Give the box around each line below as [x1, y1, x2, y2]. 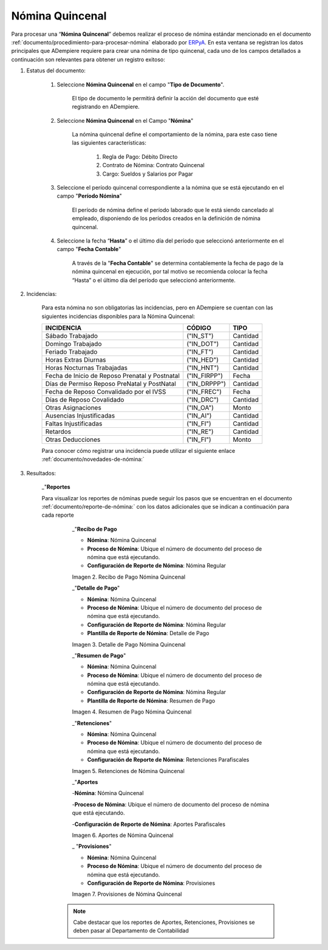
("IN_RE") [186, 427, 214, 436]
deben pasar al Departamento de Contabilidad [73, 927, 190, 934]
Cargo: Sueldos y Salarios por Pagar [102, 170, 194, 177]
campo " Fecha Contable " [56, 246, 121, 253]
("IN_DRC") [186, 396, 219, 404]
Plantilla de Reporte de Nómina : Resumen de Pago [87, 697, 216, 704]
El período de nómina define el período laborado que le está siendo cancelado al [72, 206, 274, 213]
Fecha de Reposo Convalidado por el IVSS [45, 388, 166, 396]
